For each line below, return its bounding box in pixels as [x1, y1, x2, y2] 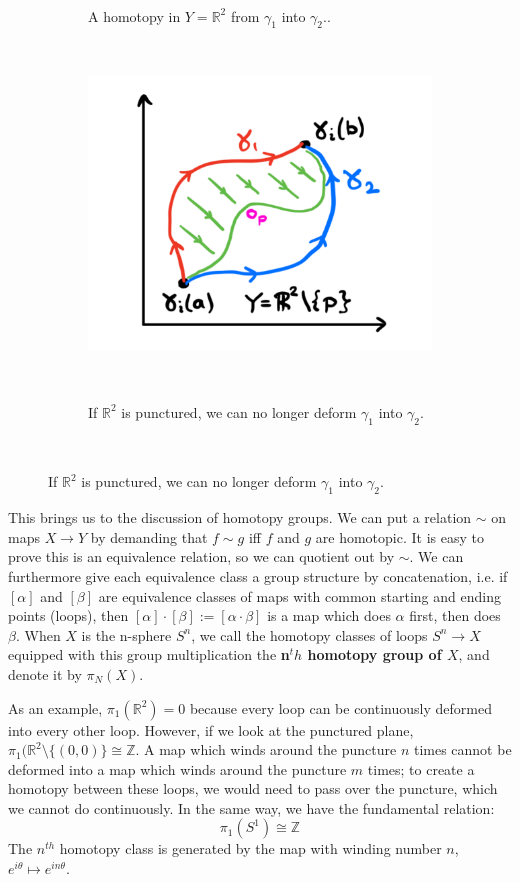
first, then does [409, 605, 501, 626]
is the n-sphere [81, 624, 172, 645]
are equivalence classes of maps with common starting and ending [98, 585, 501, 606]
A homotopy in [88, 5, 181, 26]
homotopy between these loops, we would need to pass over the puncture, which [8, 778, 498, 799]
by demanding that [90, 526, 208, 547]
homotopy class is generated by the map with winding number [59, 838, 442, 859]
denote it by [8, 663, 82, 684]
